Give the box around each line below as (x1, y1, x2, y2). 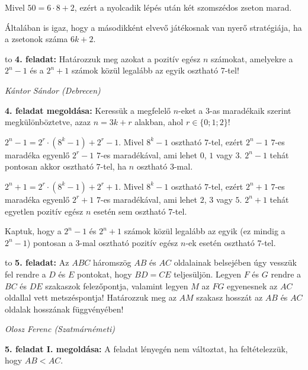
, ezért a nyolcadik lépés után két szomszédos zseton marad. (74, 1, 292, 13)
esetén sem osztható (94, 205, 166, 217)
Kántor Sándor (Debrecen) (5, 84, 101, 96)
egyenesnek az (227, 279, 278, 292)
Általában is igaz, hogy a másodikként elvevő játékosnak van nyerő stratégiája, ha (5, 21, 302, 33)
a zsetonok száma (5, 33, 68, 45)
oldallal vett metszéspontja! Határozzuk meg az (5, 291, 177, 304)
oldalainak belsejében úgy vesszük (174, 256, 297, 269)
